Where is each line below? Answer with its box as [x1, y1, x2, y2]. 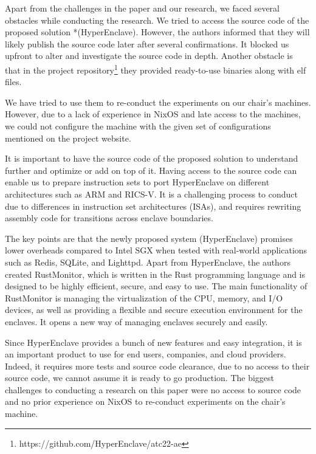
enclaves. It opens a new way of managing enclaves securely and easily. [5, 315, 268, 328]
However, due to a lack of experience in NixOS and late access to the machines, [5, 108, 301, 120]
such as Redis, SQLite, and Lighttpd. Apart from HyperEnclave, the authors [5, 255, 290, 268]
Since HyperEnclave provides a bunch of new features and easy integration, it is [5, 335, 302, 348]
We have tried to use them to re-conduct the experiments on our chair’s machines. [5, 95, 311, 108]
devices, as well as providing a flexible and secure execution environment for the [5, 303, 303, 316]
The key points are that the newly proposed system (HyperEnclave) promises [5, 232, 293, 244]
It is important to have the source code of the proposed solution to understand [5, 152, 298, 165]
